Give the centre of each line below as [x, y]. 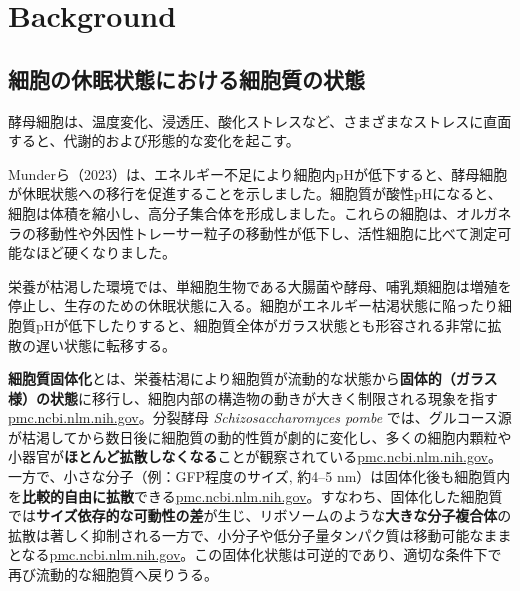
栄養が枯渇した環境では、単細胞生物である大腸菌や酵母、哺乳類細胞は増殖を [260, 285]
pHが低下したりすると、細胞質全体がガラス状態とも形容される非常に [261, 324]
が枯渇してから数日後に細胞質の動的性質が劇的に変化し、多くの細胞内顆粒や [260, 436]
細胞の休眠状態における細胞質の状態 [186, 78]
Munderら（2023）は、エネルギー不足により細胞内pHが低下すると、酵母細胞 [258, 173]
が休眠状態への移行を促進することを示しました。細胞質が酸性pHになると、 [255, 193]
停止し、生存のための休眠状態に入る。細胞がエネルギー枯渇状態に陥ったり [253, 305]
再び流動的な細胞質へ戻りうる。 [113, 574]
